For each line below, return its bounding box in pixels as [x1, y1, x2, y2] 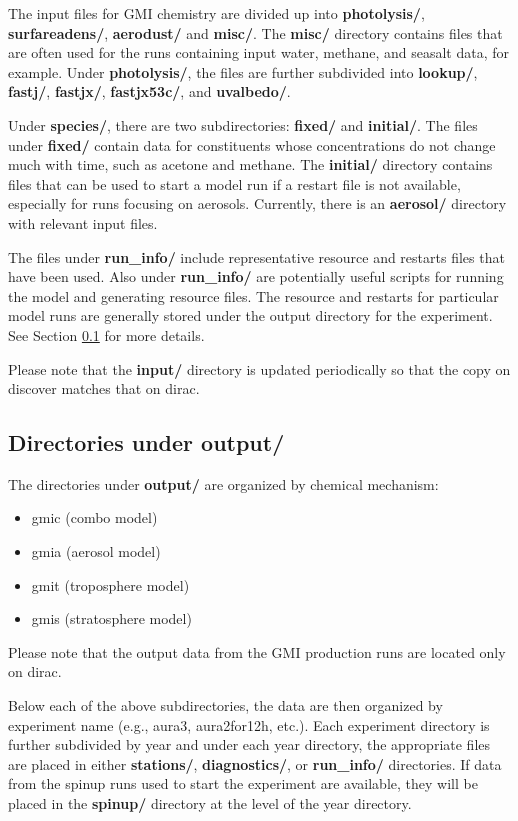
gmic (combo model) [31, 507, 158, 528]
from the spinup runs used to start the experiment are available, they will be [8, 773, 478, 794]
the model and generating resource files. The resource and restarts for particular [8, 285, 499, 306]
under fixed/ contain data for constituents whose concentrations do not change [8, 134, 496, 155]
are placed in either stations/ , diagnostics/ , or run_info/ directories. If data [8, 753, 502, 774]
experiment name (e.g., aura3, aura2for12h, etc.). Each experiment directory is [8, 714, 490, 735]
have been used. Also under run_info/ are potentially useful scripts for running [8, 266, 504, 287]
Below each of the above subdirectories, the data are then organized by [8, 695, 443, 716]
